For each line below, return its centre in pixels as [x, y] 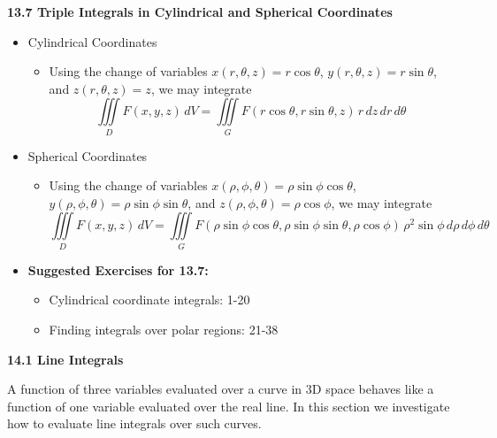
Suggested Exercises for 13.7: [118, 269]
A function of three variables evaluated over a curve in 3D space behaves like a [221, 389]
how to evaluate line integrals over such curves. [134, 423]
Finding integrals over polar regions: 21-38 [164, 329]
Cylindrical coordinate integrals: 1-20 [149, 300]
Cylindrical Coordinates [92, 41]
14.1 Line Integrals [65, 359]
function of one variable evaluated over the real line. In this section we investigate [229, 406]
